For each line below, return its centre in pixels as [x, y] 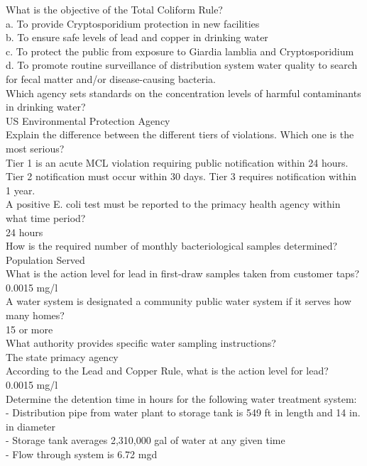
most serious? [35, 148]
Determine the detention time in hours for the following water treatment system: [181, 398]
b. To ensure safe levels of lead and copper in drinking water [137, 37]
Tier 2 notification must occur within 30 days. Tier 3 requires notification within [181, 176]
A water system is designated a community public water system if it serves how [179, 301]
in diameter [31, 426]
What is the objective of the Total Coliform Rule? [114, 9]
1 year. [21, 190]
